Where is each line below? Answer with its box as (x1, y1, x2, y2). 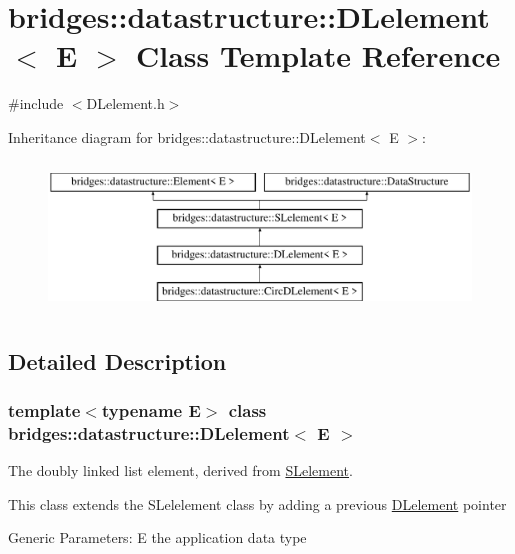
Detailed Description (8, 345, 227, 376)
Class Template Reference (136, 35, 501, 76)
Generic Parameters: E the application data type (8, 527, 307, 548)
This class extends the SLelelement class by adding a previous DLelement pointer (8, 493, 507, 514)
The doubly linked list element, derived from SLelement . (8, 460, 353, 481)
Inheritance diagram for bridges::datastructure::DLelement (8, 126, 366, 147)
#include (8, 93, 64, 114)
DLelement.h (86, 93, 165, 114)
